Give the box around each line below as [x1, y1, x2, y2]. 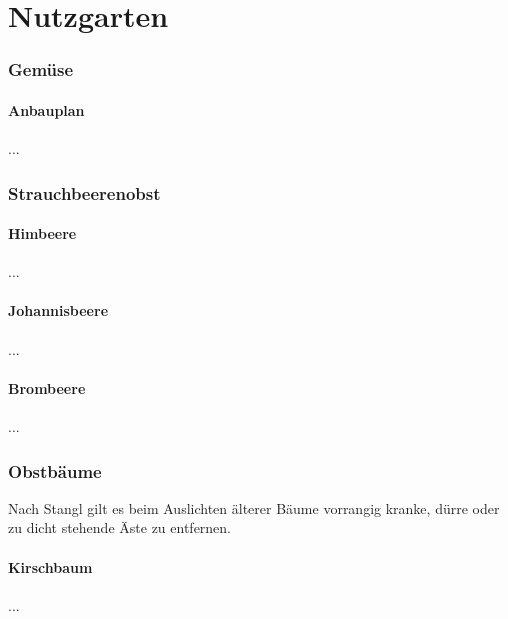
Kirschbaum [8, 556, 93, 577]
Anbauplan [8, 99, 85, 120]
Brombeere [8, 377, 86, 398]
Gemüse [8, 57, 74, 82]
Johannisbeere [8, 300, 109, 321]
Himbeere [8, 223, 77, 244]
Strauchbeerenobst [8, 180, 161, 205]
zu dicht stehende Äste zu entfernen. [8, 517, 232, 538]
